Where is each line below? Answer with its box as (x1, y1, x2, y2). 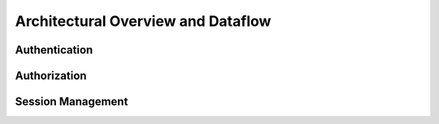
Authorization (15, 69, 87, 83)
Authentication (15, 43, 93, 57)
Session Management (15, 95, 128, 109)
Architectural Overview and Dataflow (15, 12, 272, 30)
